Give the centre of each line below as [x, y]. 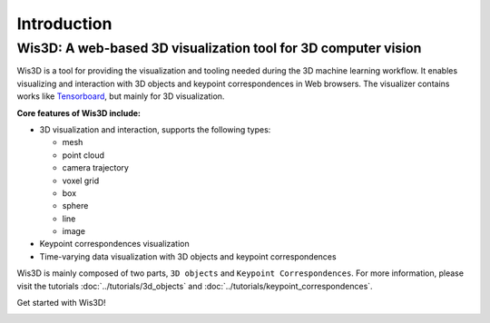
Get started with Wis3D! [61, 303]
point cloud [83, 155]
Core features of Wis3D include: [78, 113]
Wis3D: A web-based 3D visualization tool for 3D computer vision [219, 48]
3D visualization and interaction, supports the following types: [155, 129]
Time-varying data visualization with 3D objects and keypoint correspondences [188, 256]
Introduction [64, 24]
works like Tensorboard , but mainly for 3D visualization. [121, 96]
